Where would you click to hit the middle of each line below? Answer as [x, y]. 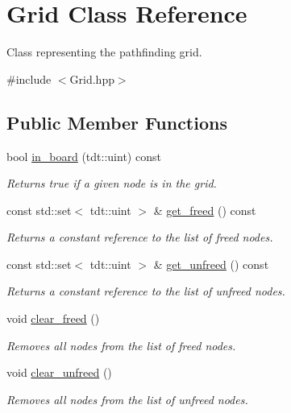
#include [29, 78]
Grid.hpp [92, 78]
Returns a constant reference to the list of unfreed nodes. [146, 291]
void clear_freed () [53, 318]
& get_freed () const [205, 210]
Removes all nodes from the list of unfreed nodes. [127, 399]
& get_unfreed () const [211, 264]
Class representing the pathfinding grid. [104, 52]
